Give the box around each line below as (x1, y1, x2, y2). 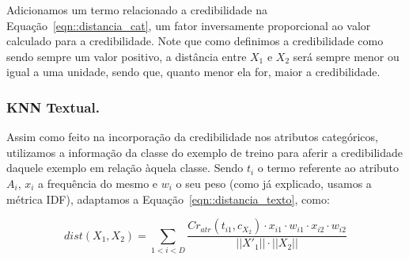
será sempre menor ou (293, 48, 400, 64)
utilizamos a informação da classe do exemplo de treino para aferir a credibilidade (6, 143, 403, 160)
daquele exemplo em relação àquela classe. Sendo (6, 159, 244, 176)
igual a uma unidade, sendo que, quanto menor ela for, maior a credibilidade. (6, 63, 381, 80)
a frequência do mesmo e (38, 174, 158, 191)
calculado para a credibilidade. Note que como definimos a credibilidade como (6, 32, 384, 49)
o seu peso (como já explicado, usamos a (176, 174, 372, 191)
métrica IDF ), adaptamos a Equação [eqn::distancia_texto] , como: (6, 190, 330, 207)
